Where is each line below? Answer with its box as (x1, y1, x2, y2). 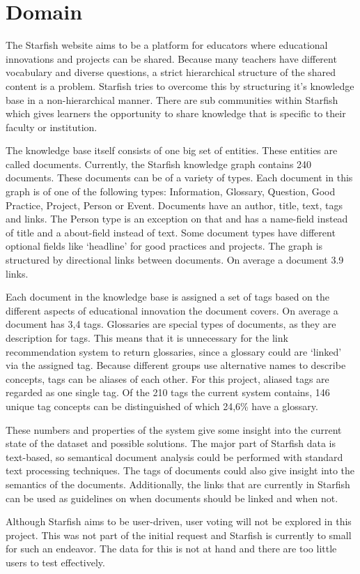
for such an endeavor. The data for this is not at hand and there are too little (6, 541, 337, 556)
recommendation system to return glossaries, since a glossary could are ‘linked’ (6, 344, 342, 358)
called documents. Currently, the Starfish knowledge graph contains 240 (6, 156, 312, 171)
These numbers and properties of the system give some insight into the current (6, 422, 342, 437)
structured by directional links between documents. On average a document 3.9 (6, 252, 344, 267)
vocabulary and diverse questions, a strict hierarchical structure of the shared (6, 65, 336, 80)
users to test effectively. (6, 554, 105, 569)
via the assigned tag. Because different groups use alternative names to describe (6, 358, 346, 372)
